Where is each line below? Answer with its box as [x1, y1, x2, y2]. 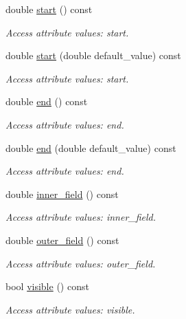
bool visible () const [5, 279, 89, 294]
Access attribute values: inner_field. [5, 210, 156, 224]
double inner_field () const [5, 186, 119, 201]
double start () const [5, 2, 93, 16]
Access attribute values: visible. [5, 302, 135, 316]
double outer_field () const [5, 232, 119, 247]
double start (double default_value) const [5, 48, 181, 63]
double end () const [5, 94, 88, 109]
